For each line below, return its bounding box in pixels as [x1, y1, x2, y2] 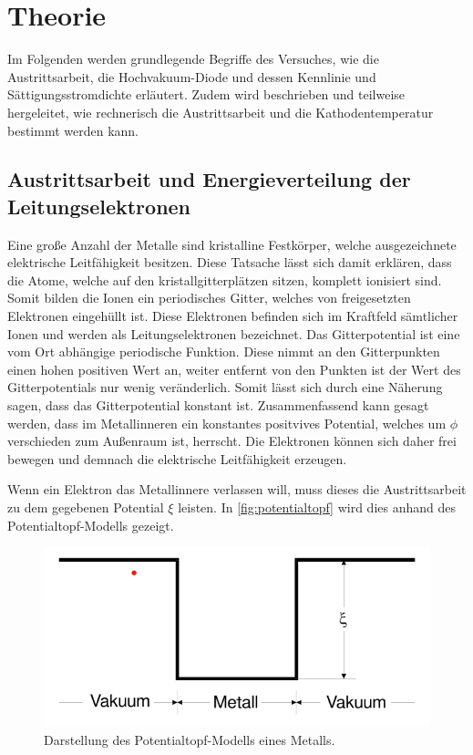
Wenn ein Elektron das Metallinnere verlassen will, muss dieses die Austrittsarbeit [7, 480, 467, 499]
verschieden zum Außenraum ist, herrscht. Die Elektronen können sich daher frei [7, 431, 457, 450]
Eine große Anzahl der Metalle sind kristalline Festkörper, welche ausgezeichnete [7, 234, 457, 253]
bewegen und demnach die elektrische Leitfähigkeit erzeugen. [7, 449, 347, 468]
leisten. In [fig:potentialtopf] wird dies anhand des [178, 498, 456, 516]
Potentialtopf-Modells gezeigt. [7, 515, 174, 534]
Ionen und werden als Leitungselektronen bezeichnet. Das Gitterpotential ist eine [7, 324, 460, 343]
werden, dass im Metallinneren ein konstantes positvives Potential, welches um [7, 413, 447, 432]
